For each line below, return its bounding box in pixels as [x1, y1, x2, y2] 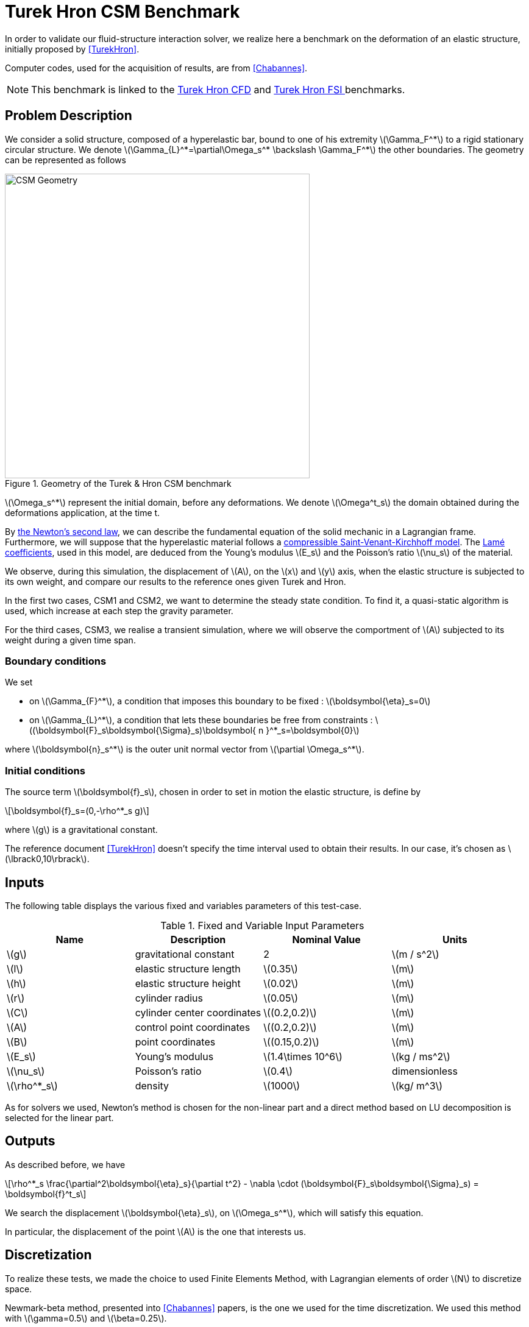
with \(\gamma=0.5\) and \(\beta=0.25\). [5, 1312, 167, 1323]
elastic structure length [135, 962, 241, 975]
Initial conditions [5, 764, 85, 777]
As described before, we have [5, 1159, 126, 1170]
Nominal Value [292, 933, 361, 946]
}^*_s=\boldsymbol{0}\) [266, 725, 360, 736]
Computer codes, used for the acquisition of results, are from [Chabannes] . [5, 62, 308, 73]
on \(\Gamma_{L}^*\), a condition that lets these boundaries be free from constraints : [29, 715, 373, 726]
